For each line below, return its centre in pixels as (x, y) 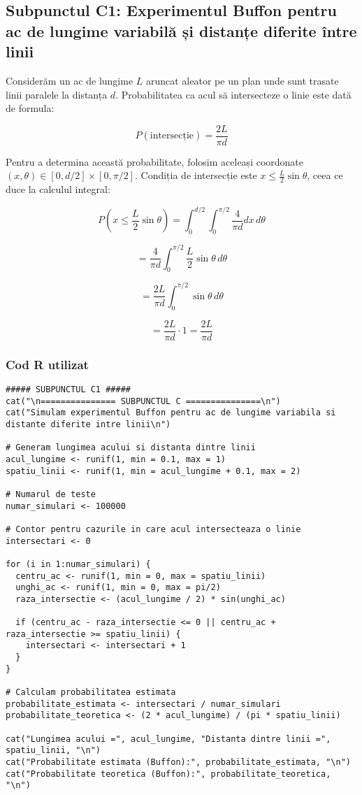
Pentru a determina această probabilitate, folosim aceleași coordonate (155, 161)
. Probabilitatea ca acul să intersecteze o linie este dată (233, 94)
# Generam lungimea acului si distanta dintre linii (131, 448)
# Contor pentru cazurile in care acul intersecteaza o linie (153, 529)
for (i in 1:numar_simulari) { (78, 564)
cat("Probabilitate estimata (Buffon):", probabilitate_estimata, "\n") (178, 762)
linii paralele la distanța (57, 94)
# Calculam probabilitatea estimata (91, 693)
